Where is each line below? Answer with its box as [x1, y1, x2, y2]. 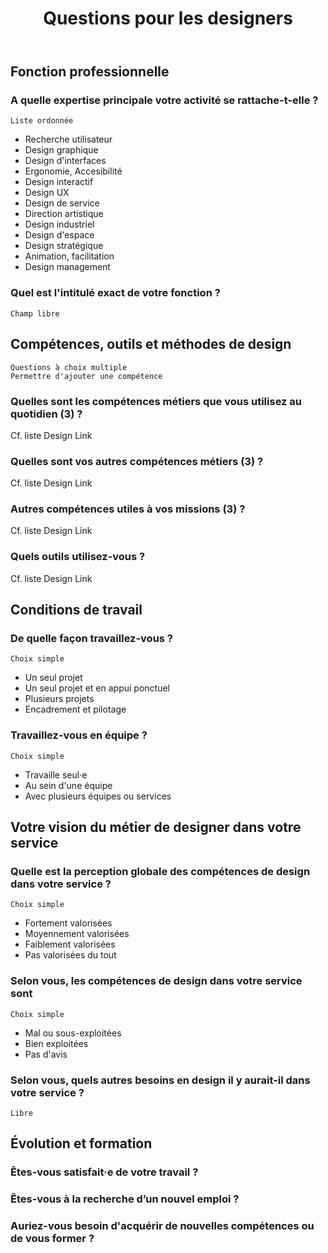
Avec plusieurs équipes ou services [24, 790, 172, 802]
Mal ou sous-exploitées [24, 1027, 122, 1039]
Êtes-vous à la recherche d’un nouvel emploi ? [10, 1192, 240, 1206]
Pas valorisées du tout [24, 949, 117, 961]
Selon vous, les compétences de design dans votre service [10, 974, 303, 988]
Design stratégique [24, 240, 104, 252]
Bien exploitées [24, 1037, 89, 1049]
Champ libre [10, 308, 60, 319]
